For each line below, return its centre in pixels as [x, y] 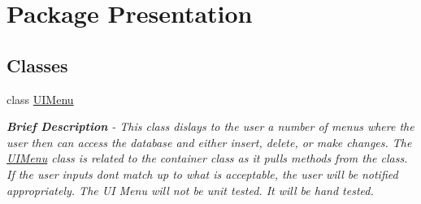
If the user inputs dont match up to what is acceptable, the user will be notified [202, 174]
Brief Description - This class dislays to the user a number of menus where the [210, 126]
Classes [37, 65]
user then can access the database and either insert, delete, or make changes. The [209, 142]
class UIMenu [40, 99]
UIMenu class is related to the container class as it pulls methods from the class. [207, 158]
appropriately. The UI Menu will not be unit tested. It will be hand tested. [190, 190]
